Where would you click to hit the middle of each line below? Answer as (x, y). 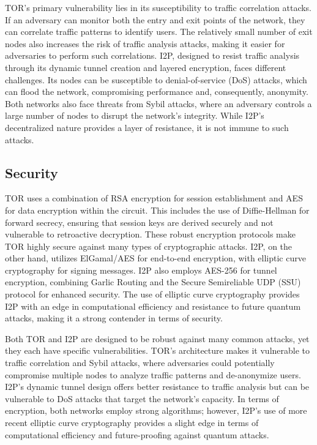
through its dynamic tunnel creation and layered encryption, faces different (146, 67)
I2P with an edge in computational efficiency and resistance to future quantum (153, 306)
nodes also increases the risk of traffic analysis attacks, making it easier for (145, 43)
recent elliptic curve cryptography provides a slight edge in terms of (132, 423)
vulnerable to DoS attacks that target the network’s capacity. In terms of (142, 398)
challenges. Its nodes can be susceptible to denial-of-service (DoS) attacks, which (156, 79)
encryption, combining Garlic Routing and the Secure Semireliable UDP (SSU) (153, 282)
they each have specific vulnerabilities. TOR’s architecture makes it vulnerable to (158, 350)
